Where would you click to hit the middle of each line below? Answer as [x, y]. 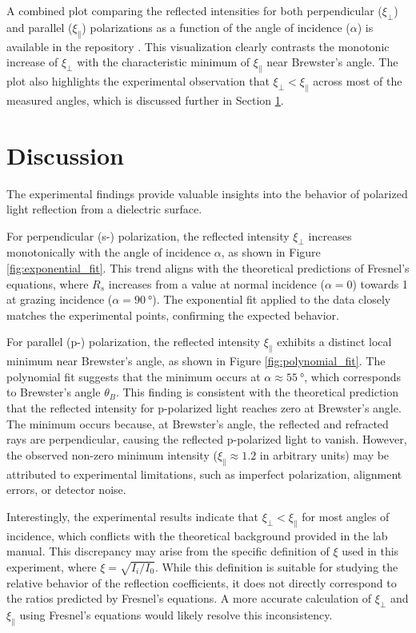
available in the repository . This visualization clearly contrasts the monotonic [198, 46]
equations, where [48, 283]
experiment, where [52, 566]
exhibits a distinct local [334, 342]
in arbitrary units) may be [324, 454]
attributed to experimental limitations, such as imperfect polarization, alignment [204, 474]
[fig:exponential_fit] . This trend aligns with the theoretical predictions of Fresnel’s [208, 268]
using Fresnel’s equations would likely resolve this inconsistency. [176, 614]
